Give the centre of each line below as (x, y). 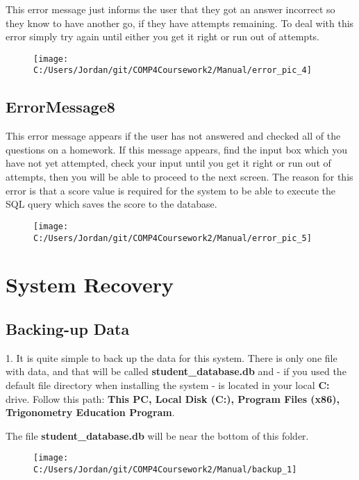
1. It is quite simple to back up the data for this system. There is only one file (172, 357)
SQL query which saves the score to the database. (111, 204)
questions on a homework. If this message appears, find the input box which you (177, 149)
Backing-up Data (68, 328)
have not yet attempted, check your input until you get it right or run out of (168, 163)
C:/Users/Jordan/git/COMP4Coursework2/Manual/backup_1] (165, 469)
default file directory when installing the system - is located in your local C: (168, 384)
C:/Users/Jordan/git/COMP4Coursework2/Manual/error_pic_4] (173, 71)
